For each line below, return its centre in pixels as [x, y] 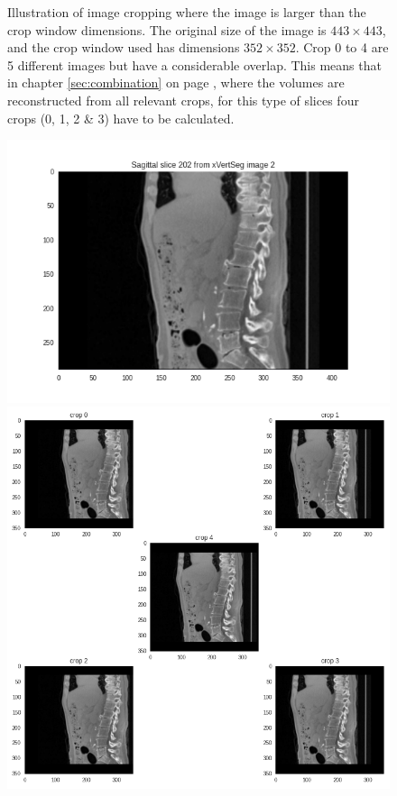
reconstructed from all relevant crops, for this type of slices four [183, 100]
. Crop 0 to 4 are [342, 47]
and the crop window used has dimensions [124, 47]
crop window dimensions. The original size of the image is [167, 29]
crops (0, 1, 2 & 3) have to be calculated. [121, 118]
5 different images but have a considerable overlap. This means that [194, 64]
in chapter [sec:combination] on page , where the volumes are [176, 82]
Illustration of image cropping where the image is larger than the [187, 12]
